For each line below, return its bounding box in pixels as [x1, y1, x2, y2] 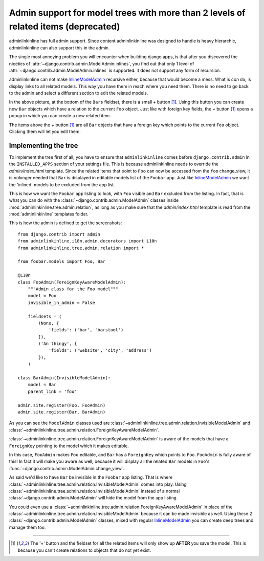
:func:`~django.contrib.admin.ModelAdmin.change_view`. [9, 465, 125, 471]
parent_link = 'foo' [27, 388, 77, 394]
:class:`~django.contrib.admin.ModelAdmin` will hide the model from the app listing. [9, 495, 178, 501]
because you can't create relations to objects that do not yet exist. [18, 547, 151, 553]
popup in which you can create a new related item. [9, 113, 111, 119]
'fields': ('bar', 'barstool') [48, 327, 124, 333]
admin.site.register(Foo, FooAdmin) [18, 402, 106, 408]
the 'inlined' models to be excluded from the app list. [9, 181, 115, 188]
